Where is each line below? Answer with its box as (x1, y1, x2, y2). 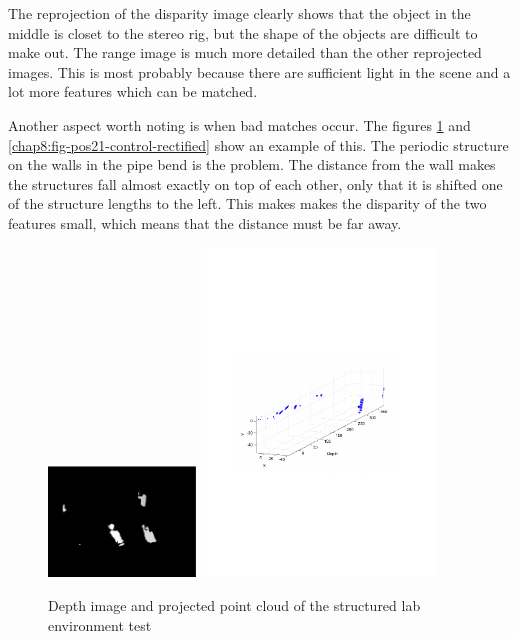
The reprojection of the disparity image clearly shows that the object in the (8, 3, 471, 23)
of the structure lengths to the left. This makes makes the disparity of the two (8, 193, 487, 214)
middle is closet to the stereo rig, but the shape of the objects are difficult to (8, 22, 478, 43)
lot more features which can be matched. (8, 81, 258, 102)
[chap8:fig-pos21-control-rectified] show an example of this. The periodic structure (8, 134, 509, 155)
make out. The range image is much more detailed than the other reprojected (8, 42, 482, 63)
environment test (48, 614, 152, 635)
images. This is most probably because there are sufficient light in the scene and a (8, 61, 511, 82)
